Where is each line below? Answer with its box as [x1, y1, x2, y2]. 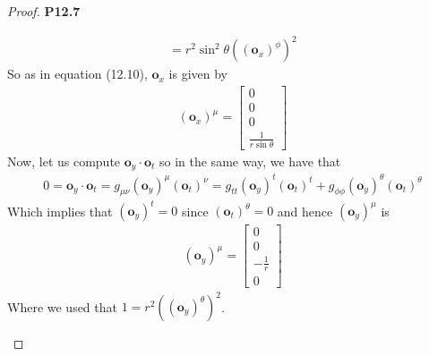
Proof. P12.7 [7, 2, 81, 20]
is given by [168, 64, 228, 83]
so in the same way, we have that [159, 151, 341, 170]
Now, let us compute [7, 151, 121, 170]
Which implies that [7, 201, 113, 219]
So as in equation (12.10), [7, 64, 148, 83]
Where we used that [7, 297, 117, 315]
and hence [277, 201, 333, 219]
